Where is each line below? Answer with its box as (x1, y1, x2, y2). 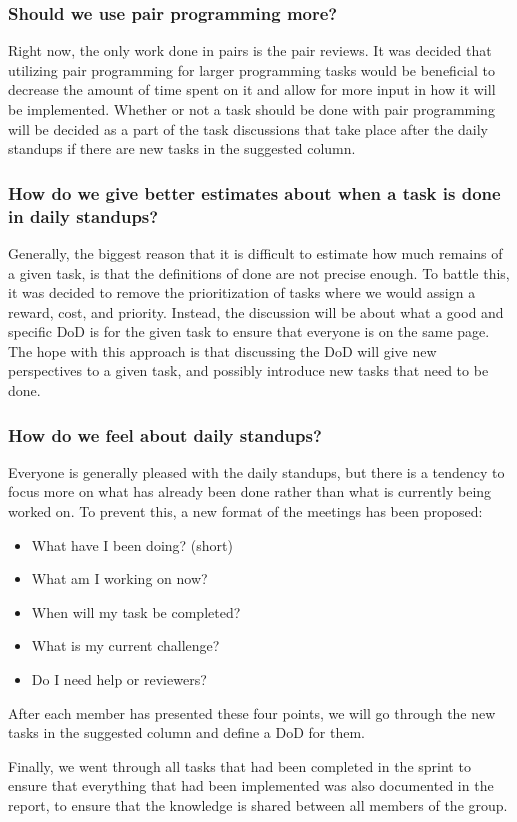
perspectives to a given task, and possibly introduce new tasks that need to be (8, 360, 489, 381)
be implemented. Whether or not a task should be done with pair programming (8, 99, 495, 119)
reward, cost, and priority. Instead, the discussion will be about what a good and (8, 301, 504, 322)
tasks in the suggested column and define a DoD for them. (8, 722, 365, 743)
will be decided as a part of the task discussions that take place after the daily (8, 118, 489, 139)
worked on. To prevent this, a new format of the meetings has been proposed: (8, 501, 483, 522)
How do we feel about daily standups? (8, 422, 322, 447)
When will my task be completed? (31, 601, 241, 622)
